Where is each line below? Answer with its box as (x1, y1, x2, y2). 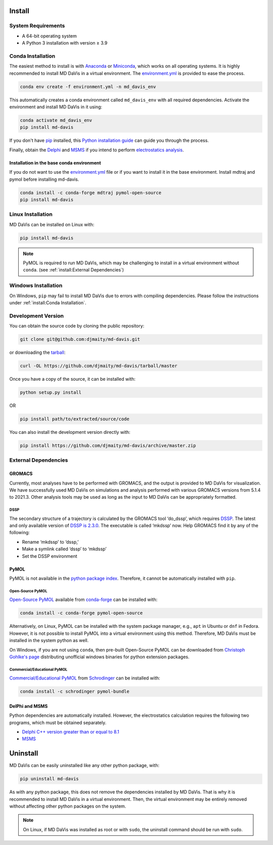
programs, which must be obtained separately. (9, 719, 107, 726)
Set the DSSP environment (22, 553, 78, 559)
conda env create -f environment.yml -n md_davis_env (20, 84, 156, 90)
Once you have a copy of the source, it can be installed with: (9, 376, 136, 382)
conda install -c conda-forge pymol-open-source (20, 610, 143, 616)
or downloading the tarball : (9, 349, 66, 355)
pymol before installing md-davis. (9, 176, 79, 182)
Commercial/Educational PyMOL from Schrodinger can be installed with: (9, 675, 160, 681)
